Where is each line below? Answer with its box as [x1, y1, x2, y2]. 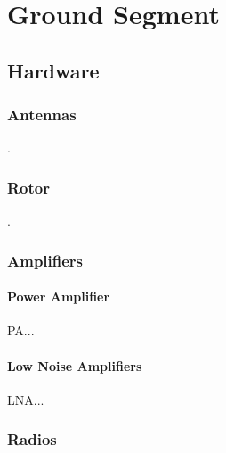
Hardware [7, 56, 100, 84]
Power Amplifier [7, 287, 110, 306]
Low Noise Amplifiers [7, 356, 142, 375]
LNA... [7, 390, 44, 408]
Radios [7, 428, 57, 450]
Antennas [7, 103, 77, 126]
